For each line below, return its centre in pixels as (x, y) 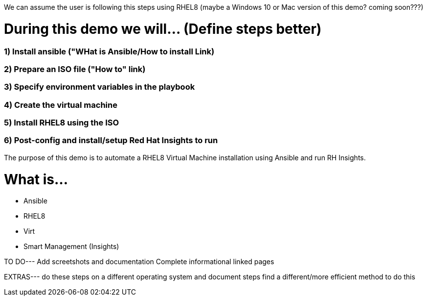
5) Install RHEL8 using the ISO (62, 123)
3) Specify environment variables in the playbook (100, 87)
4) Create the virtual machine (61, 105)
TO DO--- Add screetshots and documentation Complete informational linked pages (139, 262)
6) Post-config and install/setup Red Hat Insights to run (111, 140)
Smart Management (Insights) (71, 247)
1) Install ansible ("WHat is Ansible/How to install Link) (109, 51)
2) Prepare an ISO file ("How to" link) (75, 69)
